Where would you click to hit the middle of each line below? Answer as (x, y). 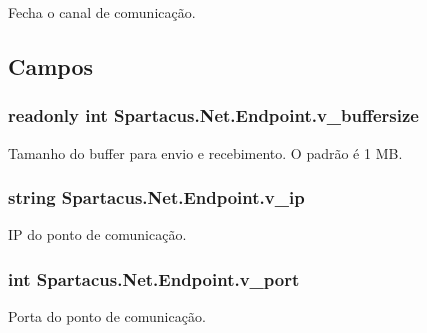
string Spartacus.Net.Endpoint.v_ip (156, 197)
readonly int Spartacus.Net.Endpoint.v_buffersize (213, 115)
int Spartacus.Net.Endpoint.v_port (154, 278)
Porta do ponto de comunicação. (107, 316)
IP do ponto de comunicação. (97, 234)
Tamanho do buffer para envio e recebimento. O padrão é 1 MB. (205, 152)
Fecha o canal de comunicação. (102, 12)
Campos (51, 65)
